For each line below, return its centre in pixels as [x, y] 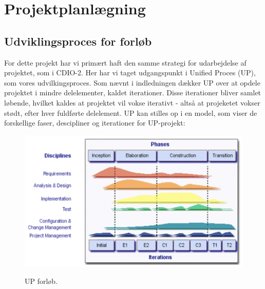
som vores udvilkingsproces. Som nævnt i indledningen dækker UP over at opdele [132, 82]
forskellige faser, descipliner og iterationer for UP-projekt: [95, 123]
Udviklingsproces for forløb [78, 41]
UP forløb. [41, 281]
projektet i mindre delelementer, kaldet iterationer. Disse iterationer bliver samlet [133, 92]
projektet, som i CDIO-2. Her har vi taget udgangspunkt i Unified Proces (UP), [130, 73]
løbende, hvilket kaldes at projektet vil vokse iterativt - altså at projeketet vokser [132, 102]
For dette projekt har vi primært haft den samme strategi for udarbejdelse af [125, 62]
